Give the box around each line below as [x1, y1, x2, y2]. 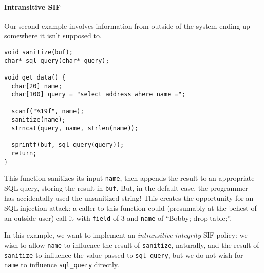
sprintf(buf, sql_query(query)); [11, 141, 124, 149]
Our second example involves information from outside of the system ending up [4, 20, 250, 31]
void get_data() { [4, 73, 66, 81]
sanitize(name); [11, 116, 66, 124]
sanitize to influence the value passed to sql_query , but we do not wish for [4, 249, 243, 260]
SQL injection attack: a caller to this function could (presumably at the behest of [4, 203, 257, 213]
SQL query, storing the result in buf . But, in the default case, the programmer [4, 182, 248, 193]
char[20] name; [11, 82, 62, 90]
